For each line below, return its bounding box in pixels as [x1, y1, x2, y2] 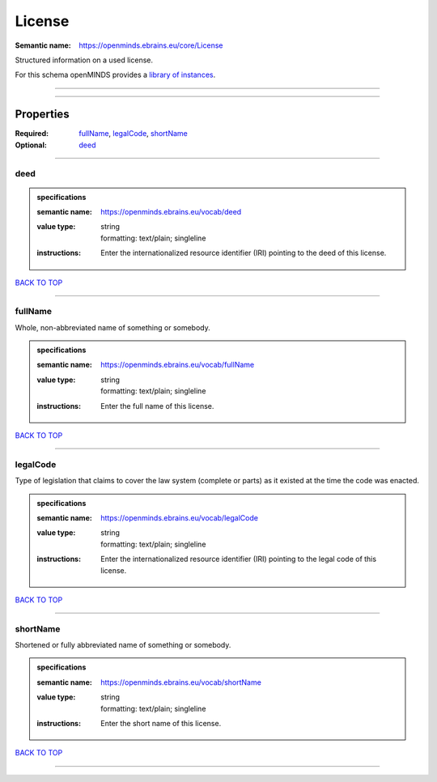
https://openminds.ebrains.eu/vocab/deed [100, 206, 242, 216]
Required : [15, 129, 49, 138]
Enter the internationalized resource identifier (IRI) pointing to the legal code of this [100, 555, 376, 564]
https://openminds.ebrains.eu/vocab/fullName [100, 360, 255, 370]
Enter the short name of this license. [100, 718, 222, 728]
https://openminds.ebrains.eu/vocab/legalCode [100, 512, 259, 522]
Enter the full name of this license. [100, 401, 214, 410]
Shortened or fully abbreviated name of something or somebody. [15, 640, 231, 650]
